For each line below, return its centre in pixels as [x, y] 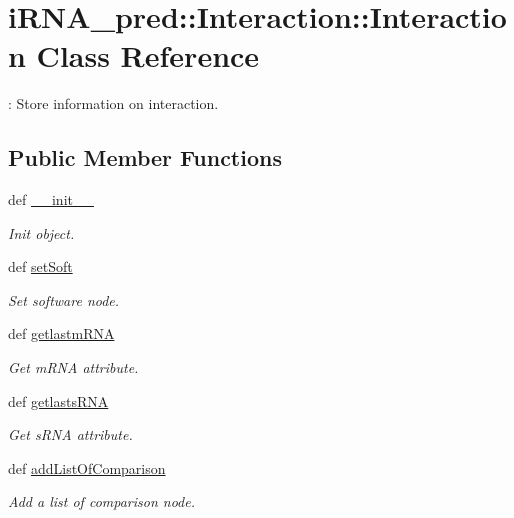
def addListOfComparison [87, 467]
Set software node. [64, 299]
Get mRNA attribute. [73, 367]
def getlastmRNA [61, 333]
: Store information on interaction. [113, 103]
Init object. [41, 232]
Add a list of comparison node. [101, 501]
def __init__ [51, 199]
